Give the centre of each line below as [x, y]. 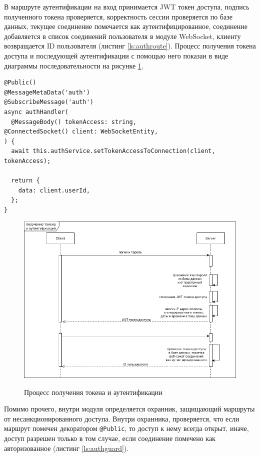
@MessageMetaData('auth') [47, 92]
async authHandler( [36, 112]
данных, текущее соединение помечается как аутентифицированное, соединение [126, 26]
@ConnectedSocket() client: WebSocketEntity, [81, 132]
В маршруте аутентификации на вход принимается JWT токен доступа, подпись [127, 6]
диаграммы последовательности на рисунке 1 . [74, 65]
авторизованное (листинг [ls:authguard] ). [66, 448]
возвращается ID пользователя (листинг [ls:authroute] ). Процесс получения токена [130, 46]
